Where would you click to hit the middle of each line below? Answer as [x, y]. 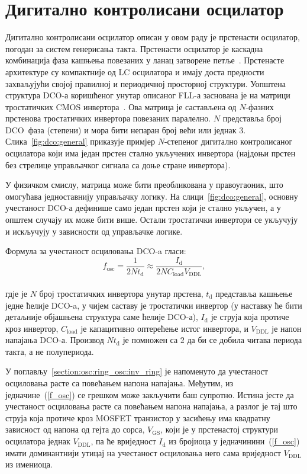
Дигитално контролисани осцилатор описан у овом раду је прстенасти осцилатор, [153, 37]
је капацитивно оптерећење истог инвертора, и [164, 328]
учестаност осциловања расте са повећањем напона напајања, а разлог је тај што [151, 406]
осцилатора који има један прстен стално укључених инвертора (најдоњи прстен [151, 153]
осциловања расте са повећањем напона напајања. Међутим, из [119, 383]
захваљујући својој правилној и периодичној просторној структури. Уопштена [146, 83]
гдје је [17, 293]
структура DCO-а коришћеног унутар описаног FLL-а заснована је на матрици [148, 95]
